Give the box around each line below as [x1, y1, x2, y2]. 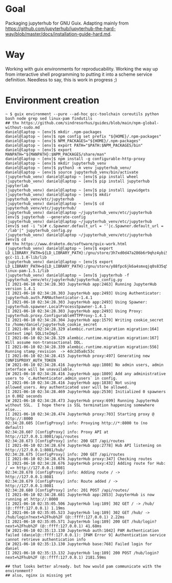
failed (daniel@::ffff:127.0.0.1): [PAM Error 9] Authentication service [5, 532, 166, 537]
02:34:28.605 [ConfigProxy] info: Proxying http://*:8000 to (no [5, 420, 147, 425]
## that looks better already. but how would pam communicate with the [5, 564, 161, 569]
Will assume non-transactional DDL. [5, 340, 83, 345]
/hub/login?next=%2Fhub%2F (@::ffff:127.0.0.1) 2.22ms [5, 514, 125, 520]
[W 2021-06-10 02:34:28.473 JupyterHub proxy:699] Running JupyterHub [5, 398, 159, 403]
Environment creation [5, 95, 100, 106]
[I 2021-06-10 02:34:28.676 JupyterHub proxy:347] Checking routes [5, 456, 153, 461]
